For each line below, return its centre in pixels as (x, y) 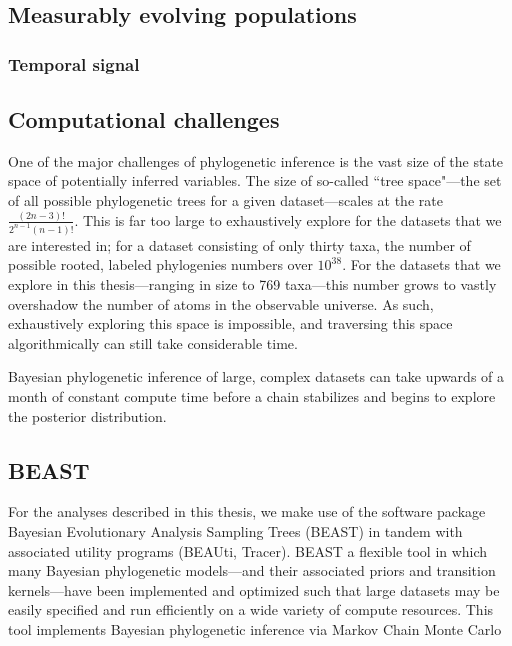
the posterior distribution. (87, 415)
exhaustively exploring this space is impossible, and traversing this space (230, 323)
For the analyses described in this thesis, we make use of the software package (247, 511)
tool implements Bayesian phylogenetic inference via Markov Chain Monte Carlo (255, 628)
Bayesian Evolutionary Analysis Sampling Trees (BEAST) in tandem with (235, 531)
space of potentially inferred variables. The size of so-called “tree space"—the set (255, 180)
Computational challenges (144, 119)
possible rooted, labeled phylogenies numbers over (160, 264)
